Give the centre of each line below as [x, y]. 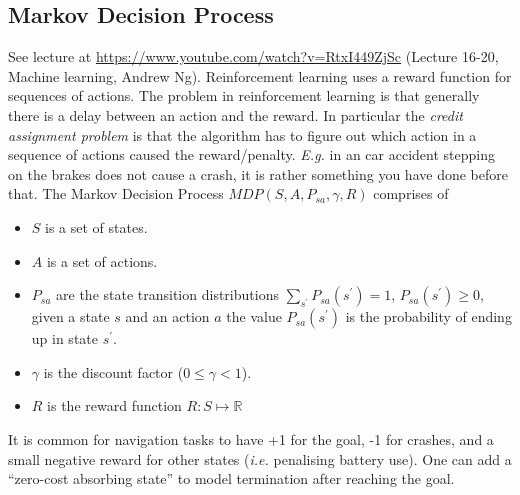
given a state [70, 316]
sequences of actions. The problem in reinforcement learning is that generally [244, 95]
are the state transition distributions [167, 294]
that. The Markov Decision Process [116, 193]
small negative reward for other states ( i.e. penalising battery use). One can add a [260, 458]
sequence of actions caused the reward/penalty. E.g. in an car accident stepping [251, 154]
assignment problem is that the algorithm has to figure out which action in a [242, 134]
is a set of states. [96, 226]
